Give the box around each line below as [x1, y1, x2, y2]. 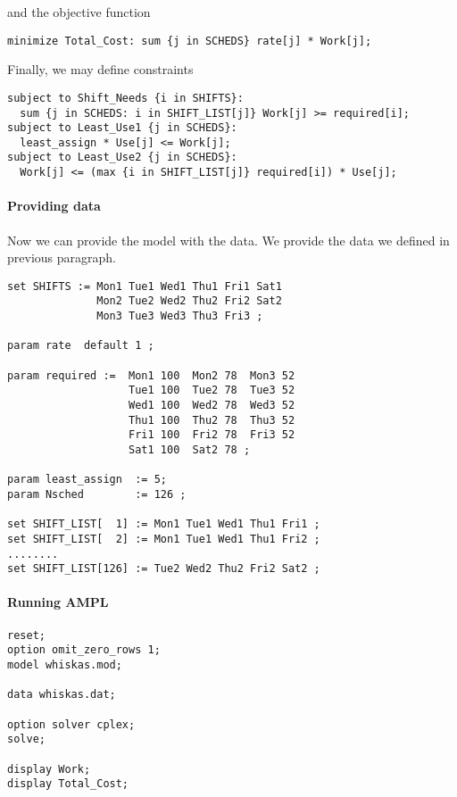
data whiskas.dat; [7, 688, 116, 702]
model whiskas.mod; [7, 659, 122, 671]
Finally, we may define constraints [7, 60, 194, 79]
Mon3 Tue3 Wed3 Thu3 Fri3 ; [96, 310, 263, 323]
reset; [7, 628, 46, 642]
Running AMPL [7, 593, 109, 611]
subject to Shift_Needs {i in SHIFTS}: [7, 91, 244, 104]
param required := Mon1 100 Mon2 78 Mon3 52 [7, 369, 295, 382]
